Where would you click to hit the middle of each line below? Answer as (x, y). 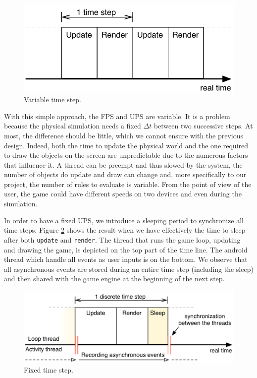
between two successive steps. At (203, 126)
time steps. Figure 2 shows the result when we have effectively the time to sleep (125, 230)
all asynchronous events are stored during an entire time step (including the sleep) (129, 269)
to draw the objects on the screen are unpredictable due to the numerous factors (126, 155)
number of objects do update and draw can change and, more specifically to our (125, 174)
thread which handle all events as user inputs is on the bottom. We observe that (126, 259)
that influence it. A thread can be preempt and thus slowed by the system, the (123, 164)
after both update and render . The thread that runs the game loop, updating (122, 239)
